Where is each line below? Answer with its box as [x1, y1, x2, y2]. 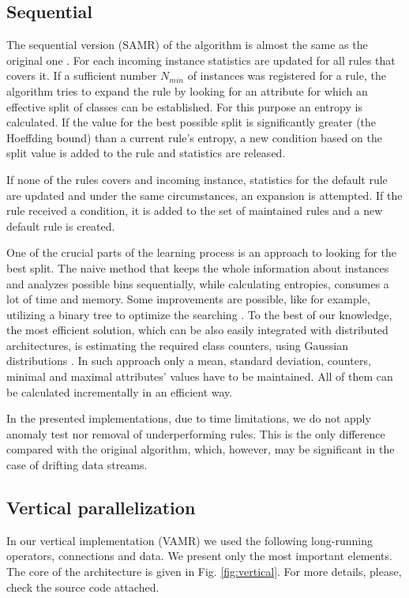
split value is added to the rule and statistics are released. [6, 145, 286, 161]
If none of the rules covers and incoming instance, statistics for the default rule [6, 171, 388, 187]
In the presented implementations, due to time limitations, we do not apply [6, 410, 371, 427]
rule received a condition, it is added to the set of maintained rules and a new [6, 202, 383, 219]
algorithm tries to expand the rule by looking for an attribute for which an [6, 82, 368, 99]
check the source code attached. [6, 578, 159, 595]
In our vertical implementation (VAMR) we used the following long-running [6, 532, 373, 548]
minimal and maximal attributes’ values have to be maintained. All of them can [6, 368, 393, 385]
